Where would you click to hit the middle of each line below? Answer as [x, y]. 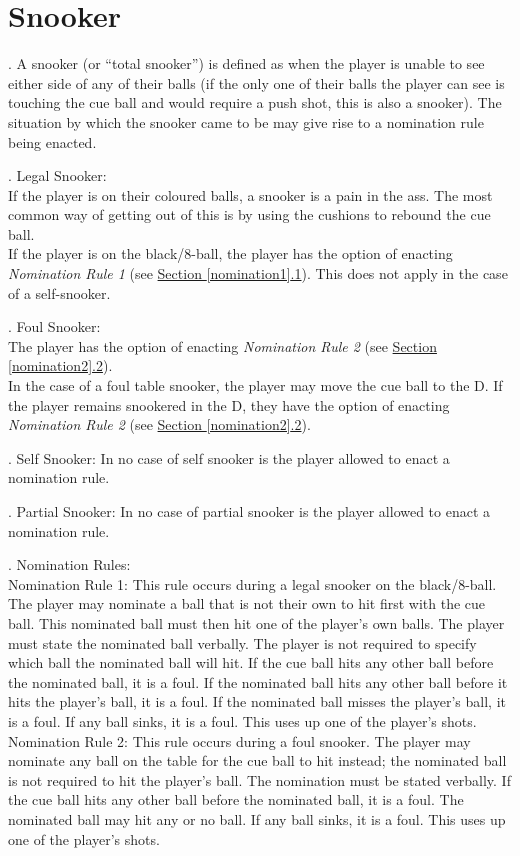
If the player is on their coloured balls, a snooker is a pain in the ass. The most [250, 194]
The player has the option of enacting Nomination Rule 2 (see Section [222, 345]
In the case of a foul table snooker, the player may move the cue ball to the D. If [255, 385]
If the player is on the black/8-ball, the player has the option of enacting [230, 253]
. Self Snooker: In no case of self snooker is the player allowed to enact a [229, 457]
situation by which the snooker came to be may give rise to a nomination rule [246, 121]
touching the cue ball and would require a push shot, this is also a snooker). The [255, 102]
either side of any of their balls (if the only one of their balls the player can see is [256, 82]
